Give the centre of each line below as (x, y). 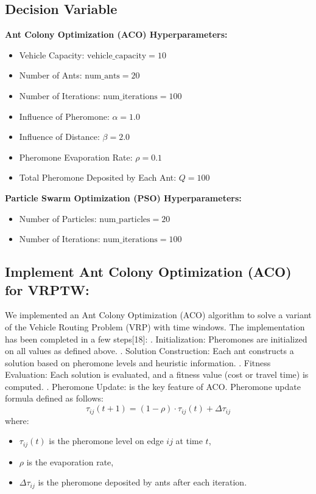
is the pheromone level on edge (106, 441)
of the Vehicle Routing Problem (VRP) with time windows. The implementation (155, 326)
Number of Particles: (58, 218)
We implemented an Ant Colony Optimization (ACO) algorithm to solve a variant (158, 315)
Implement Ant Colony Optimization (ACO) (148, 272)
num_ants (102, 76)
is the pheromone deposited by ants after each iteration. (142, 482)
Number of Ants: (51, 75)
